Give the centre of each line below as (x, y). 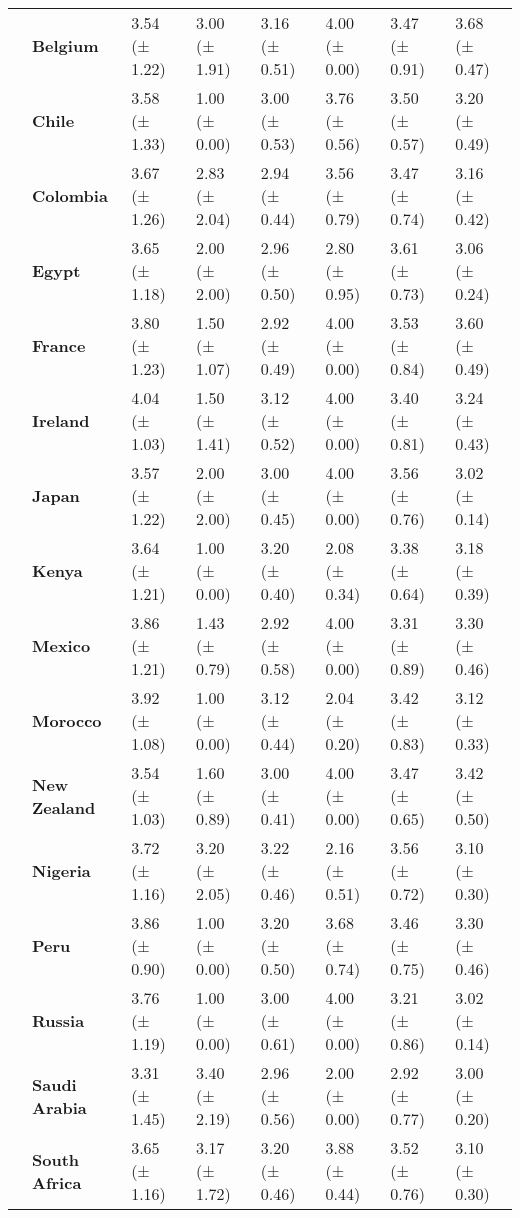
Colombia (70, 195)
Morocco (67, 720)
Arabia (59, 1107)
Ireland (61, 420)
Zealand (64, 807)
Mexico (61, 645)
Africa (57, 1182)
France (59, 345)
